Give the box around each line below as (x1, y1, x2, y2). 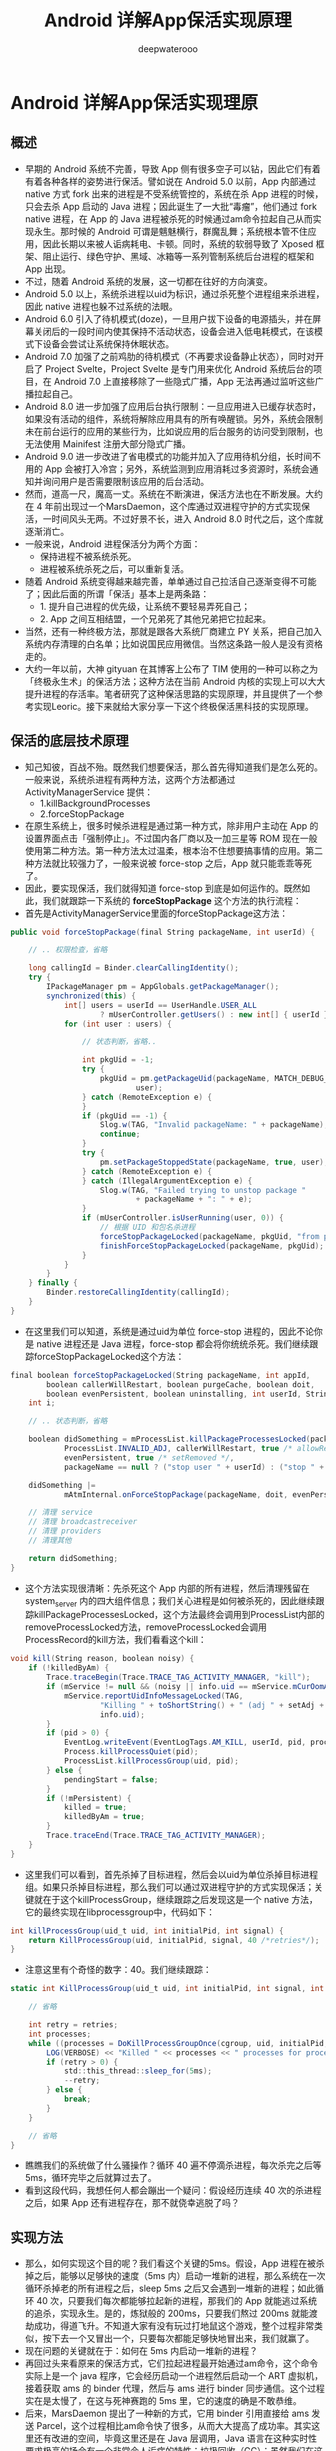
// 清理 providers (28, 1526, 102, 1536)
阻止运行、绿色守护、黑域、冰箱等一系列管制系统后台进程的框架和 (42, 250, 315, 262)
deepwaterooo (138, 42, 198, 55)
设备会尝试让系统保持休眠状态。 (42, 337, 175, 350)
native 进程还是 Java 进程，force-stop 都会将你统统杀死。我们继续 (36, 1337, 310, 1350)
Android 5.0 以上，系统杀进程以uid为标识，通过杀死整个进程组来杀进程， (24, 287, 325, 300)
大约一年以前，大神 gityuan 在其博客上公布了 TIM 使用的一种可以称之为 (24, 662, 319, 675)
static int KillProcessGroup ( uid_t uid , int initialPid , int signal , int (10, 1984, 325, 1994)
